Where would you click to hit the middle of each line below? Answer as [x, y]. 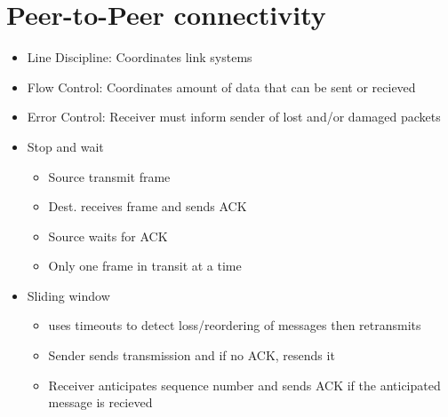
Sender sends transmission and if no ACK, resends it [192, 355]
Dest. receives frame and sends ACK [148, 206]
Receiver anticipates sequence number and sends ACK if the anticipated [244, 385]
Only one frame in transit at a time [145, 266]
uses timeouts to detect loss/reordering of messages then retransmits [235, 325]
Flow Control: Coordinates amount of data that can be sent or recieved [221, 87]
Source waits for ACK [108, 236]
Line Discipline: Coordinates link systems [140, 57]
